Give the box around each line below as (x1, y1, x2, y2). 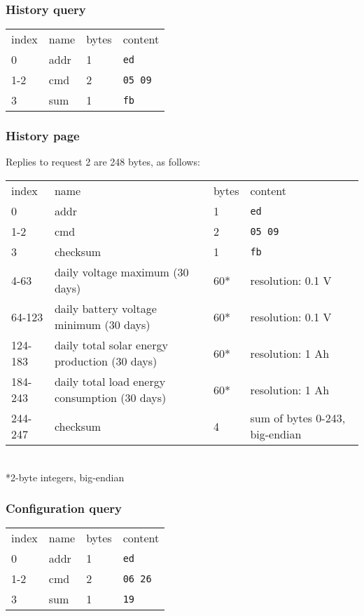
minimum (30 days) (54, 316, 150, 333)
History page (6, 127, 80, 145)
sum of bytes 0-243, (250, 410, 346, 427)
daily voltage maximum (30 (54, 264, 189, 281)
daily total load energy (54, 373, 166, 390)
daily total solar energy (54, 337, 168, 354)
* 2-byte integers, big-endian (6, 469, 125, 484)
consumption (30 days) (54, 389, 167, 406)
